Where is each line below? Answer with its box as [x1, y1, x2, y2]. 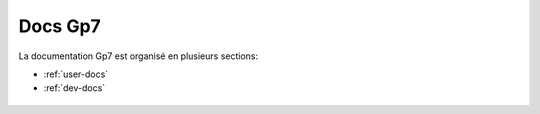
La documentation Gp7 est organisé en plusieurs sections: [18, 50, 259, 62]
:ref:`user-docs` [43, 68, 109, 80]
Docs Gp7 [18, 15, 102, 37]
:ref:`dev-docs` [43, 82, 106, 94]
